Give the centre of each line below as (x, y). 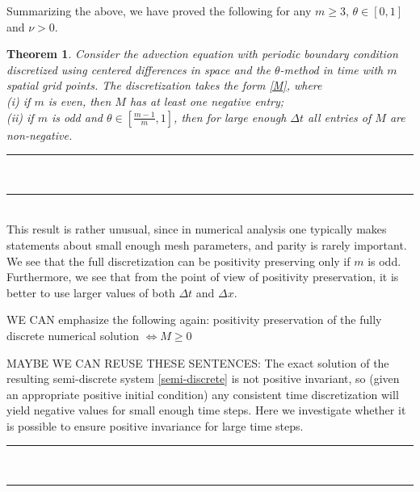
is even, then (80, 101)
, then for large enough (230, 117)
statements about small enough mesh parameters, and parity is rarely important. (207, 244)
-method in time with (332, 69)
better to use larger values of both (91, 292)
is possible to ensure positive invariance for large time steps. (155, 425)
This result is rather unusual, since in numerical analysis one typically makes (197, 229)
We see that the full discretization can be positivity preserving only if (178, 261)
